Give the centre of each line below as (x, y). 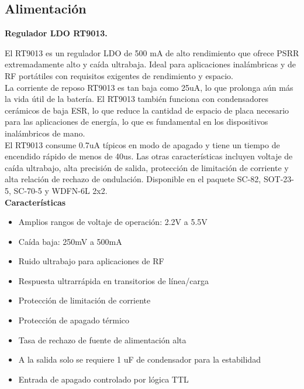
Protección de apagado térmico (74, 320)
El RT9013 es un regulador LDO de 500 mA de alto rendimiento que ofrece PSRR (152, 52)
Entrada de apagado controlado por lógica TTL (103, 379)
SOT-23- (279, 179)
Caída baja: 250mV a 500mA (70, 241)
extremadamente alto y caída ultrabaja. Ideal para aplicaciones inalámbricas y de (151, 64)
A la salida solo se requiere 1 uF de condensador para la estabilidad (139, 359)
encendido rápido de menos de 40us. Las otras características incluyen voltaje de (149, 156)
